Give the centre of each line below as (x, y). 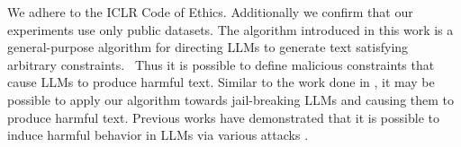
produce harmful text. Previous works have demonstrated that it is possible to (223, 117)
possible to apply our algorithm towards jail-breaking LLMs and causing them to (231, 99)
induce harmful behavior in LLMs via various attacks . (158, 135)
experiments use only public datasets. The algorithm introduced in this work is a (230, 29)
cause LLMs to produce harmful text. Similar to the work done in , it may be (221, 82)
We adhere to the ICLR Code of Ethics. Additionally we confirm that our (210, 12)
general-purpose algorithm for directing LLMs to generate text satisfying (208, 47)
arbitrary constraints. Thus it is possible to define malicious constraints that (221, 64)
